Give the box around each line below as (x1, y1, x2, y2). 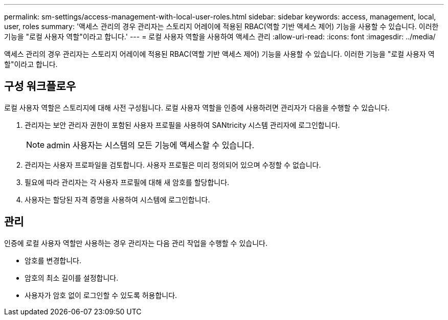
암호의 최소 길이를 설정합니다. (25, 273, 119, 282)
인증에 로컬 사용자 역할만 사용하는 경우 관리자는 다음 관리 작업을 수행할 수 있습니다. (4, 238, 267, 247)
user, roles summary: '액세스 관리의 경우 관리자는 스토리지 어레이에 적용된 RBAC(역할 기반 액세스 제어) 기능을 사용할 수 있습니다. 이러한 (4, 22, 439, 31)
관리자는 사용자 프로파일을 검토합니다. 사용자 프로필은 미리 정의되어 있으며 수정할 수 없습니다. (25, 160, 321, 169)
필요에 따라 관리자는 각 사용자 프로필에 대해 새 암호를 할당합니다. (25, 177, 230, 187)
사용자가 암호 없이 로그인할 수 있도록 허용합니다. (25, 290, 177, 300)
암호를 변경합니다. (25, 256, 82, 265)
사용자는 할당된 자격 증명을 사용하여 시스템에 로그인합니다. (25, 195, 210, 204)
